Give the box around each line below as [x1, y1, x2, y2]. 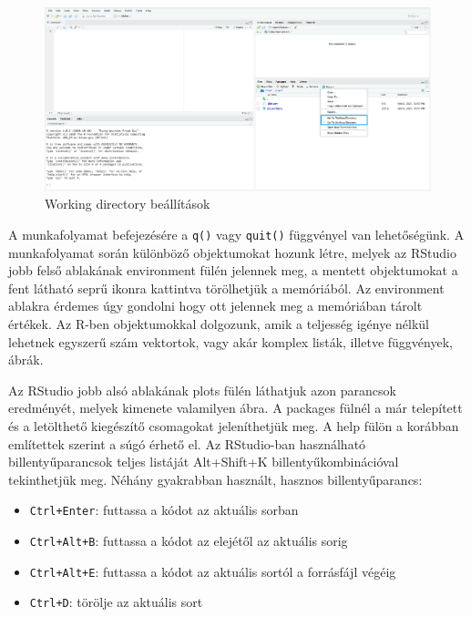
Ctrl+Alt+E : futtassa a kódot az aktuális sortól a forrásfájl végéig [29, 561, 396, 581]
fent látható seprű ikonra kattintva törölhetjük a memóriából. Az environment [8, 278, 445, 297]
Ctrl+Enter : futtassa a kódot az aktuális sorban [29, 500, 299, 519]
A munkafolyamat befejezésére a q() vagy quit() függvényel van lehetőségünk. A [8, 225, 465, 244]
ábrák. [8, 350, 44, 369]
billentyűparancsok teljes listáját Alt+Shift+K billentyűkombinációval [8, 452, 399, 471]
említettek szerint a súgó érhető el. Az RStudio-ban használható [8, 434, 366, 453]
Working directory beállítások [45, 194, 210, 213]
